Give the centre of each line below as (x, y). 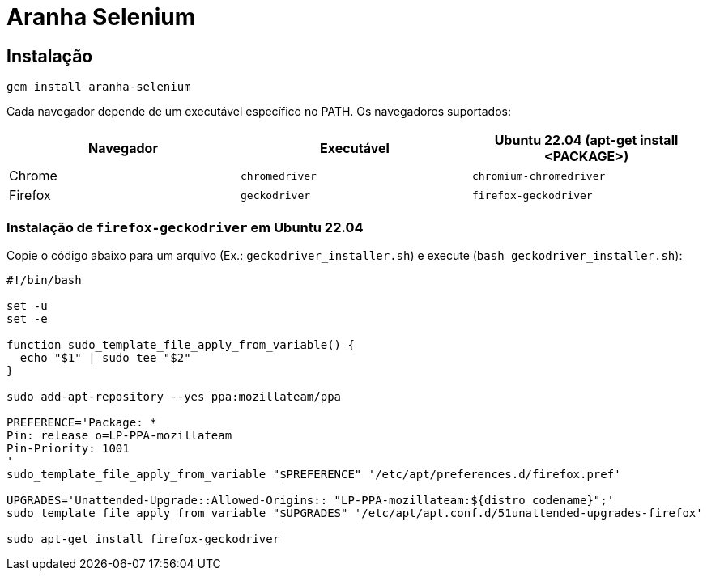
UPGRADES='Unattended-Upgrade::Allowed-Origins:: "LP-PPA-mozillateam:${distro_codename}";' (311, 500)
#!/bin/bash (44, 280)
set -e (27, 318)
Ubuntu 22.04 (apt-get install (586, 140)
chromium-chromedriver (539, 176)
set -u (27, 305)
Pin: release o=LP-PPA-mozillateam (119, 435)
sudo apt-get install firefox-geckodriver (143, 539)
